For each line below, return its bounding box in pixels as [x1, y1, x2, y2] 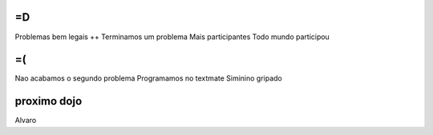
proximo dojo [14, 94, 83, 108]
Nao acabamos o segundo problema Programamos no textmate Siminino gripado [14, 73, 282, 83]
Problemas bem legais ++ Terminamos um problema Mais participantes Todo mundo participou [14, 32, 330, 42]
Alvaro [14, 116, 37, 125]
